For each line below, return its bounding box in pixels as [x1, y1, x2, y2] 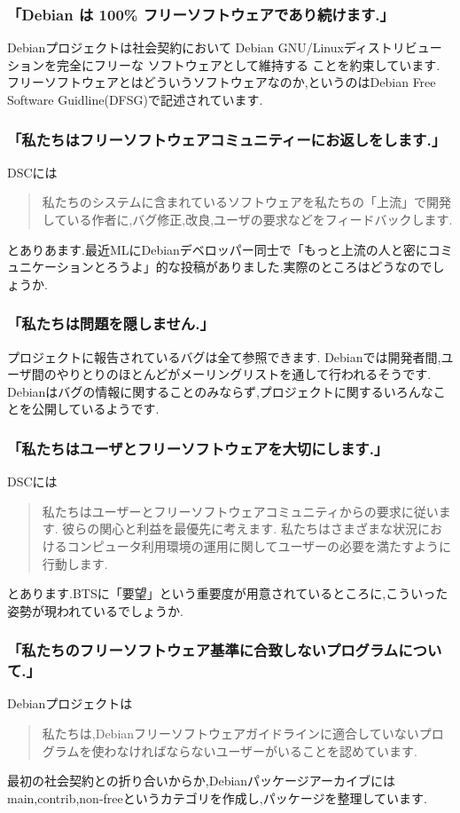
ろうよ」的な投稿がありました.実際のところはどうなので [105, 257, 433, 276]
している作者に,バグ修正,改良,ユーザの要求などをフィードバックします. [42, 210, 453, 228]
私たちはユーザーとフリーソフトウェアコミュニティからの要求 [42, 501, 402, 520]
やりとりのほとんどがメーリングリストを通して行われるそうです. [56, 365, 432, 383]
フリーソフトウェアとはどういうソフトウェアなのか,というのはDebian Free [7, 73, 436, 91]
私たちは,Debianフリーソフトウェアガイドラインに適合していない [42, 724, 419, 743]
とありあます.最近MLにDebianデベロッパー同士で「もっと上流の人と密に [7, 240, 428, 258]
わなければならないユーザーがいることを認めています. [104, 741, 417, 760]
